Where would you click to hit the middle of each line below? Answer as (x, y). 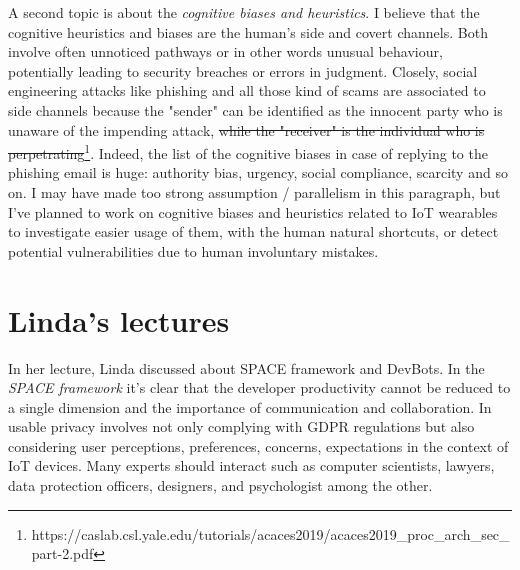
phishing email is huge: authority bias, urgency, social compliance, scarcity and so (258, 172)
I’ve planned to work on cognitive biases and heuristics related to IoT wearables (253, 211)
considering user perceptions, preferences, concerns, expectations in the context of (258, 445)
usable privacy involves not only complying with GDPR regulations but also (241, 426)
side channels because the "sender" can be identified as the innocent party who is (255, 109)
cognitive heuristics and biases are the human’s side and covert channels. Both (248, 31)
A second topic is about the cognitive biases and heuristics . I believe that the (244, 12)
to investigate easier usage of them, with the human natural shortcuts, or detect (253, 231)
